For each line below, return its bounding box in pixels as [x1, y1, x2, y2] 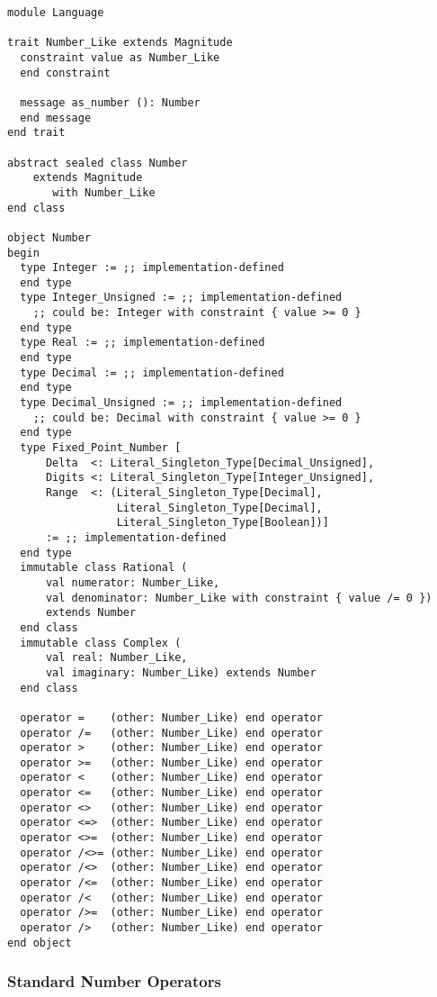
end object [7, 936, 72, 949]
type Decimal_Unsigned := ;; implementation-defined [20, 396, 343, 410]
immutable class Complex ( [20, 636, 182, 649]
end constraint [20, 66, 111, 79]
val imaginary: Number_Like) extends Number [45, 666, 317, 679]
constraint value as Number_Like [20, 50, 220, 64]
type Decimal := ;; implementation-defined [20, 366, 284, 379]
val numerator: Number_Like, [45, 576, 220, 589]
